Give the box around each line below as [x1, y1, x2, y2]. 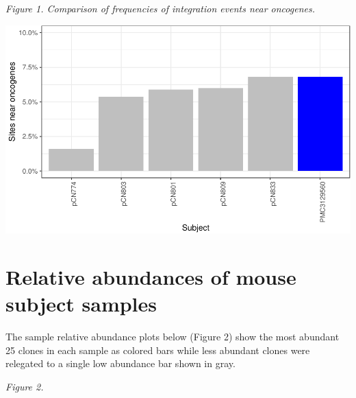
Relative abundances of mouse [5, 262, 296, 290]
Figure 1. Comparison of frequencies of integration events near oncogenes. [5, 1, 315, 15]
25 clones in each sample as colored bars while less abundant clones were [5, 342, 310, 357]
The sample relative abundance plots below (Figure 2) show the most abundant [5, 329, 340, 344]
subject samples [5, 290, 157, 318]
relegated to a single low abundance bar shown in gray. [5, 356, 236, 371]
